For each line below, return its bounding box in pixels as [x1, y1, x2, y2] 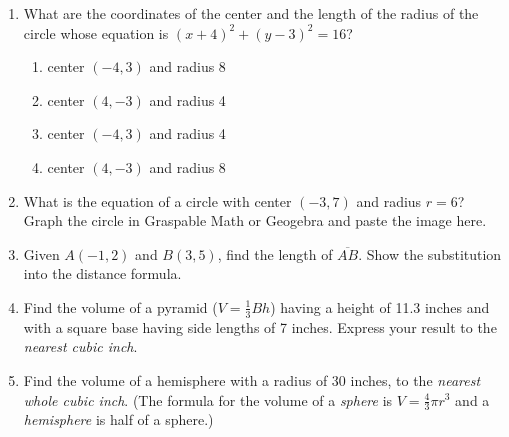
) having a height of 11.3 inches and [270, 296, 490, 317]
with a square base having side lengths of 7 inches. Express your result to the [23, 316, 497, 337]
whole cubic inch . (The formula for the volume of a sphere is [23, 389, 393, 410]
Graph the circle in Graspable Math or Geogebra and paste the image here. [23, 210, 487, 231]
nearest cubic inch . [23, 336, 138, 357]
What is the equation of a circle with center [23, 190, 292, 211]
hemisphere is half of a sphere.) [23, 409, 214, 430]
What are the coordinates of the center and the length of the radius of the [23, 3, 479, 23]
